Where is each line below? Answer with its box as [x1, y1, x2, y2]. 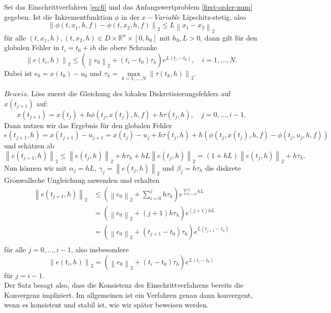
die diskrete [205, 162, 241, 173]
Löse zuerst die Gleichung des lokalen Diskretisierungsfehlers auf [31, 88, 231, 98]
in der [121, 11, 139, 22]
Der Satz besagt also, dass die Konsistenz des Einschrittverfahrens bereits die [4, 280, 244, 290]
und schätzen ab [4, 140, 55, 151]
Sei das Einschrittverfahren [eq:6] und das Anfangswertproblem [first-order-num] [4, 2, 253, 12]
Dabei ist [4, 67, 32, 78]
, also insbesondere [71, 244, 129, 255]
